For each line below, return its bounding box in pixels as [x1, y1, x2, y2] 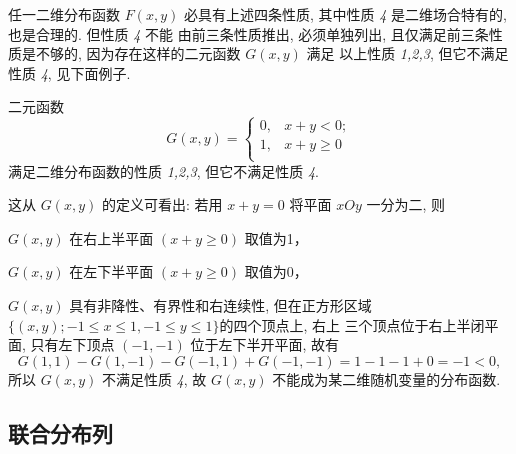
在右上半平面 [69, 227, 154, 248]
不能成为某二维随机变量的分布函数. [272, 368, 501, 389]
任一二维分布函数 [8, 4, 120, 24]
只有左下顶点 [30, 334, 115, 355]
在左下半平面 [69, 261, 154, 282]
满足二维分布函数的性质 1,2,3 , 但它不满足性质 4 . [8, 160, 320, 181]
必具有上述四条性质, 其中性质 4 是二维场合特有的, [183, 4, 507, 24]
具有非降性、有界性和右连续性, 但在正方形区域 [69, 294, 372, 315]
